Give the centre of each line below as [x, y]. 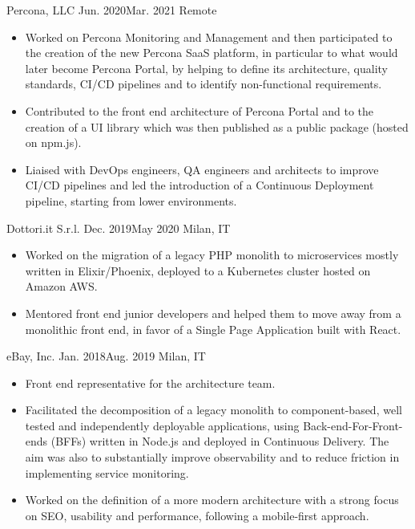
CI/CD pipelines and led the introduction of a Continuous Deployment [199, 185]
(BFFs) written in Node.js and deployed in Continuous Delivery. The [220, 441]
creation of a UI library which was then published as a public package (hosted [217, 126]
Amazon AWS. [61, 286]
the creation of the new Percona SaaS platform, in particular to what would [212, 53]
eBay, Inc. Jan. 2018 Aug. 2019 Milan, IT [106, 356]
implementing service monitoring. [107, 472]
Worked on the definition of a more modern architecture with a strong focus [212, 500]
